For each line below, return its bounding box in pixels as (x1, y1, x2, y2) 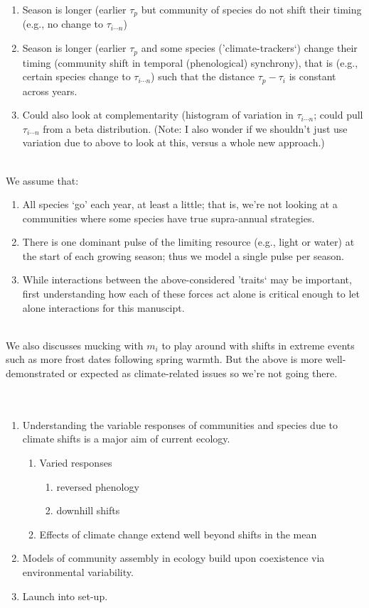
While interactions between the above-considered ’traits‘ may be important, (22, 272, 352, 287)
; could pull (314, 107, 363, 122)
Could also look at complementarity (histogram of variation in (22, 107, 294, 122)
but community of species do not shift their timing (141, 2, 362, 16)
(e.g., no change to (22, 16, 103, 31)
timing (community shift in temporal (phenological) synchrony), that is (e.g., (22, 55, 358, 70)
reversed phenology (56, 479, 139, 494)
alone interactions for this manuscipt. (22, 300, 185, 315)
